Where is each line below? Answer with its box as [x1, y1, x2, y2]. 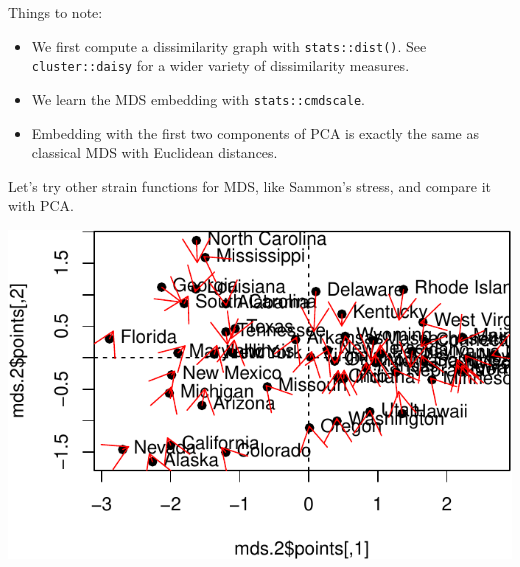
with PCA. [8, 195, 74, 216]
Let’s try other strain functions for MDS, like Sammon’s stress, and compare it [8, 175, 491, 196]
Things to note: [8, 2, 103, 22]
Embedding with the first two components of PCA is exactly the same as [31, 122, 480, 143]
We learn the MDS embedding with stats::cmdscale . [31, 88, 366, 109]
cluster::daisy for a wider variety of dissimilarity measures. [31, 55, 410, 76]
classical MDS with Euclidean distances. [31, 142, 278, 163]
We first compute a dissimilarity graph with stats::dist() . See [31, 35, 427, 56]
